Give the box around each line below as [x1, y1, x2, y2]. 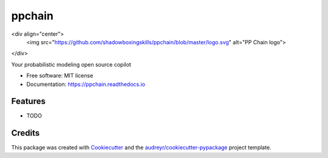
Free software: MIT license [26, 72, 94, 79]
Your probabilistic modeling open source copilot [11, 61, 132, 68]
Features [11, 96, 46, 107]
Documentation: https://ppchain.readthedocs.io [26, 81, 146, 88]
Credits [11, 128, 40, 139]
